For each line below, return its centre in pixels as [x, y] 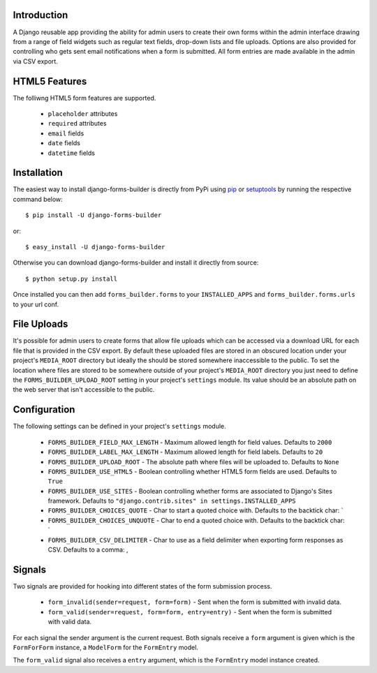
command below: [38, 199]
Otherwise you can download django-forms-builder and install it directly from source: [136, 262]
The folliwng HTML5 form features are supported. [84, 98]
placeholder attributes [83, 113]
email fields [66, 133]
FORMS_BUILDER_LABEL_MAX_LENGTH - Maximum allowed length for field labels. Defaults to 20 [185, 452]
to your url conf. [36, 304]
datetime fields [72, 153]
